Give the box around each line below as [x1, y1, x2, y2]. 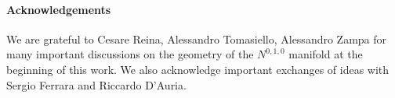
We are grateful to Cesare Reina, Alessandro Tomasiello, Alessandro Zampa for [6, 30, 387, 47]
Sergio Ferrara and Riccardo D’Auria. [6, 76, 187, 93]
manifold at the [288, 46, 363, 62]
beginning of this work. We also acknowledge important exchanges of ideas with [6, 61, 390, 77]
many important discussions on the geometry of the [6, 46, 254, 62]
